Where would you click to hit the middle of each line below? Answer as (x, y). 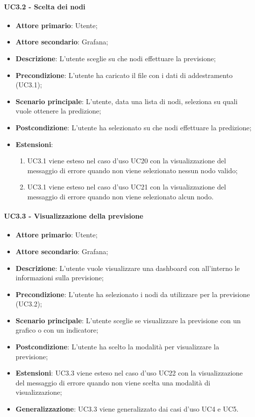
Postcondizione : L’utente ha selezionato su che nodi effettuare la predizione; (133, 127)
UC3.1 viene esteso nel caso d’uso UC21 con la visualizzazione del (127, 187)
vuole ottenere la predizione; (58, 111)
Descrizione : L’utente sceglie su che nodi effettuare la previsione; (116, 58)
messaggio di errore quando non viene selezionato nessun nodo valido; (132, 170)
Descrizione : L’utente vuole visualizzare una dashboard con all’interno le (127, 268)
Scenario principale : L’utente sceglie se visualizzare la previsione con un (128, 320)
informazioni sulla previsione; (60, 278)
